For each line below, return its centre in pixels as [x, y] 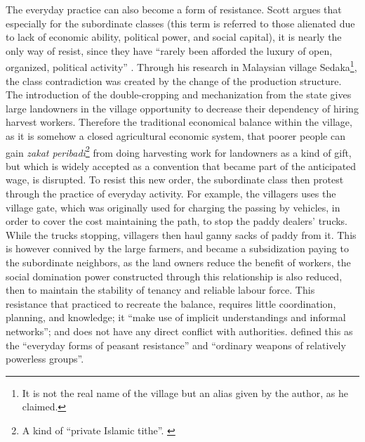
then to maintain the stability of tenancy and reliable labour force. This [160, 290]
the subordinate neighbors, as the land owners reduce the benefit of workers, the [178, 262]
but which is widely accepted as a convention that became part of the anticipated [181, 165]
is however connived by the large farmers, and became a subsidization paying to [177, 248]
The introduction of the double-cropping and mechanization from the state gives [179, 95]
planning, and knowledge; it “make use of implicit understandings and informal [176, 317]
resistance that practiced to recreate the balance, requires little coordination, [171, 303]
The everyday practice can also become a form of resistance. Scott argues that [174, 9]
